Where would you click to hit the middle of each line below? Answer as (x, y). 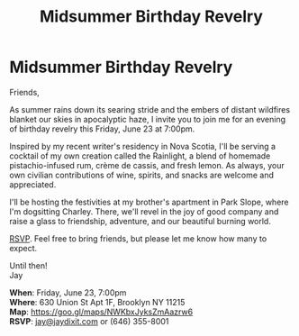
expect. (23, 248)
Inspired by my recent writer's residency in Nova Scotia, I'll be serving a (143, 146)
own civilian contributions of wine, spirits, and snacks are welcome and (142, 175)
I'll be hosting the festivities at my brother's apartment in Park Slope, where (149, 202)
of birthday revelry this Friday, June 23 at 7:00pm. (102, 129)
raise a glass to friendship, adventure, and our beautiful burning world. (140, 221)
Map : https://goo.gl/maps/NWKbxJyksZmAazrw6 (101, 312)
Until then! (28, 265)
